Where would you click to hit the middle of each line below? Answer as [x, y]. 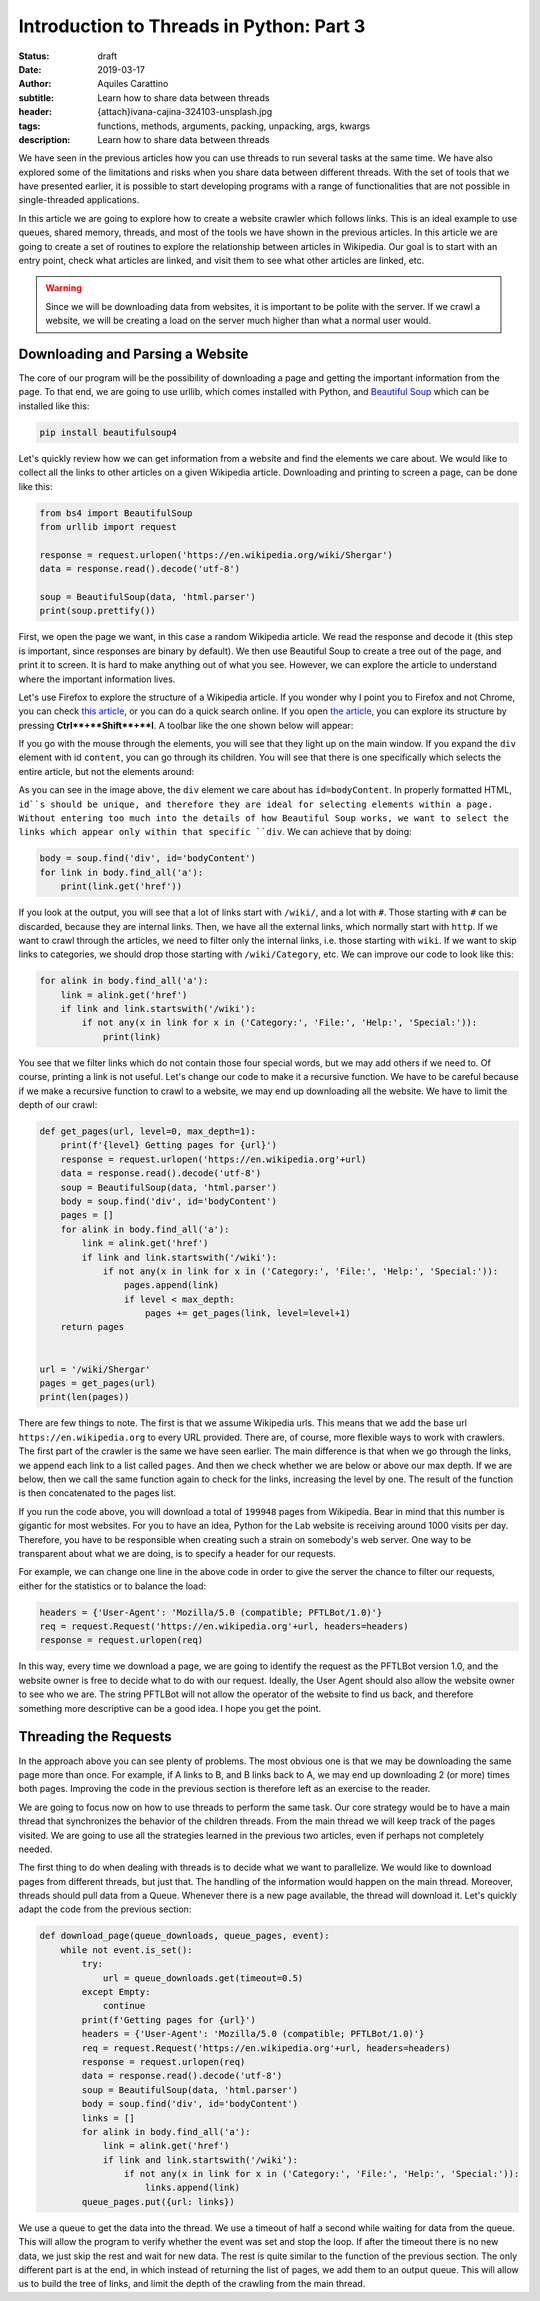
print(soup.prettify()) [98, 611]
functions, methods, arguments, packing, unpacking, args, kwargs [233, 126]
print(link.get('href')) [121, 886]
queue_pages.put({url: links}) [158, 2201]
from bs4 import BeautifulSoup [116, 513]
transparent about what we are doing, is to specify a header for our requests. [177, 1553]
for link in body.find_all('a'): [121, 872]
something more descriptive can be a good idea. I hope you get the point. [170, 1708]
